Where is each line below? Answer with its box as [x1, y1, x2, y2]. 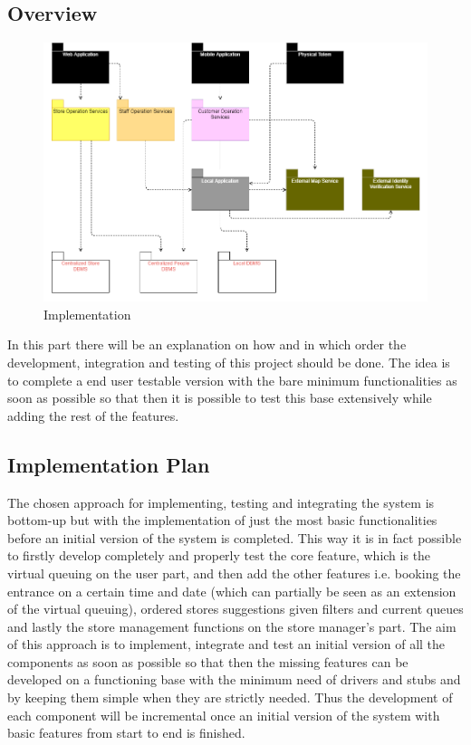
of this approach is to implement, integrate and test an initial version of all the [7, 635, 446, 654]
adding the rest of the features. [7, 406, 179, 425]
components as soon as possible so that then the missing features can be [7, 652, 409, 671]
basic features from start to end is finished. [7, 723, 245, 742]
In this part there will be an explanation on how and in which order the [7, 335, 407, 354]
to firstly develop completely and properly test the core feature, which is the [7, 546, 431, 565]
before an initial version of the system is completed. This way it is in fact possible [7, 528, 462, 547]
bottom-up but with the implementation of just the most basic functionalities [7, 511, 437, 530]
